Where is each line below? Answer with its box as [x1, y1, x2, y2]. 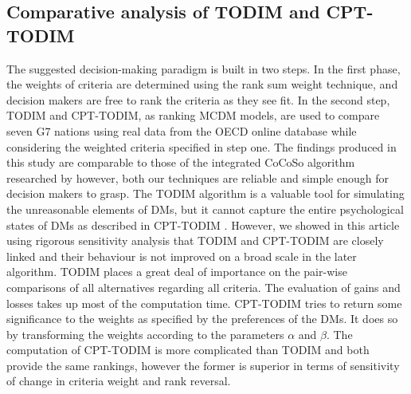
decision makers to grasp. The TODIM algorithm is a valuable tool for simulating [6, 185, 405, 202]
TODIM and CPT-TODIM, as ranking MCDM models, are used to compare [6, 107, 380, 124]
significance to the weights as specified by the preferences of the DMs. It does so [6, 310, 398, 327]
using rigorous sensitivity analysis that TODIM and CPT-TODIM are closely [6, 232, 384, 249]
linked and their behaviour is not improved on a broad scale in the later [6, 247, 357, 264]
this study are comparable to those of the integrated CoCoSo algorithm [6, 154, 355, 171]
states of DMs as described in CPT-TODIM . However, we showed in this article [6, 216, 400, 233]
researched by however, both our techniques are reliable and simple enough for [6, 169, 389, 186]
